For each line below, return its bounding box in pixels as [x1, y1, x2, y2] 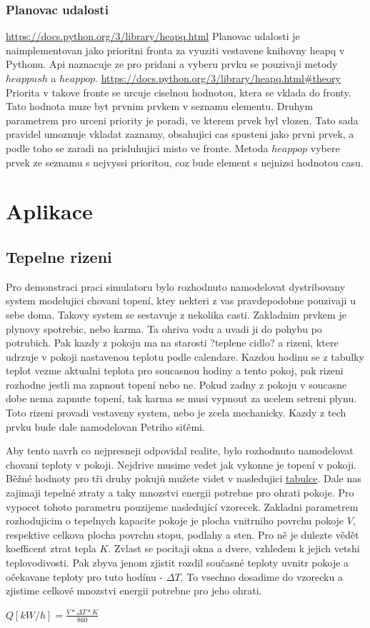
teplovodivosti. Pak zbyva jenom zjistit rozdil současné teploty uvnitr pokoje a [6, 555, 349, 570]
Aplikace [6, 196, 93, 226]
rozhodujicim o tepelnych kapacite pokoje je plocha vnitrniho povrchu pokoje [6, 513, 344, 528]
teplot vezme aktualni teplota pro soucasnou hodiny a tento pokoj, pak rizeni [6, 363, 344, 378]
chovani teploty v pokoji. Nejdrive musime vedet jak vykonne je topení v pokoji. [6, 457, 356, 472]
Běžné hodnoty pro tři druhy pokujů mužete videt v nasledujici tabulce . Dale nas [6, 471, 361, 486]
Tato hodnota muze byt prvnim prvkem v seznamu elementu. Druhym [6, 99, 314, 114]
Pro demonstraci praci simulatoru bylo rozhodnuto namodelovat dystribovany [6, 279, 346, 294]
